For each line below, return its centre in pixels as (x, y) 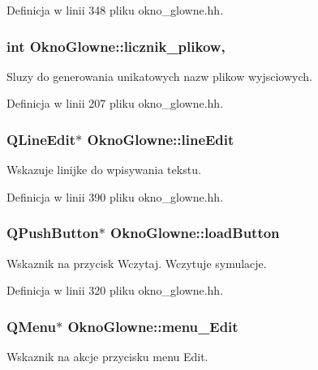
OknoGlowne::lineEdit (161, 139)
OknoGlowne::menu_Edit (153, 326)
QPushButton (53, 233)
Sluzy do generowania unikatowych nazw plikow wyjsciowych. (159, 76)
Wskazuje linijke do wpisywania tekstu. (104, 170)
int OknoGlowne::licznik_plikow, (116, 46)
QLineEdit (41, 139)
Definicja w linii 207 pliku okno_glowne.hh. (115, 103)
